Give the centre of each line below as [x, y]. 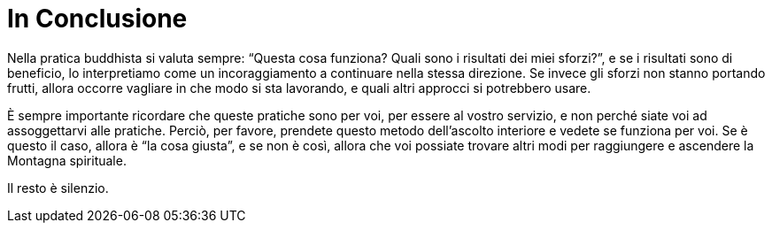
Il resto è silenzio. [58, 188]
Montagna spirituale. [67, 160]
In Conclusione [97, 19]
